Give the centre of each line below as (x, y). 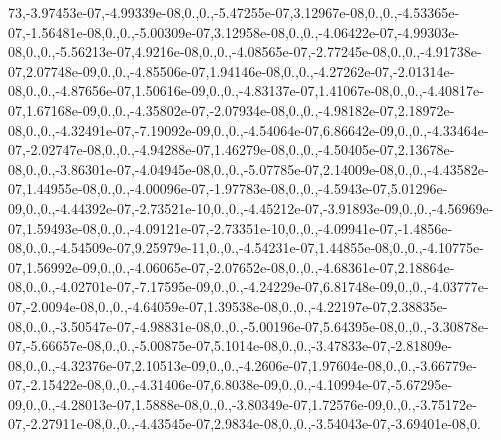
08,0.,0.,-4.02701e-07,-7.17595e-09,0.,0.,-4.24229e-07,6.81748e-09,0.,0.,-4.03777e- (248, 286)
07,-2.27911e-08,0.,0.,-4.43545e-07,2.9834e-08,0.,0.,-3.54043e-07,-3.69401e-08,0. (244, 423)
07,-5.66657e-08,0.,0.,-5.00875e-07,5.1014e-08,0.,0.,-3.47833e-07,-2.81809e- (230, 345)
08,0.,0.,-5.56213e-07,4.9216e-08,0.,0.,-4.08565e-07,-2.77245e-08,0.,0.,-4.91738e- (245, 51)
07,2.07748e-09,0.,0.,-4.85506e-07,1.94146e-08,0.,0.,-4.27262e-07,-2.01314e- (231, 70)
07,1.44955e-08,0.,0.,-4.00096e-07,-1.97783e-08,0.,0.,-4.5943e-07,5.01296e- (228, 188)
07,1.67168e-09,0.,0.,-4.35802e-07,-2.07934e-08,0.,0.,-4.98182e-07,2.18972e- (231, 109)
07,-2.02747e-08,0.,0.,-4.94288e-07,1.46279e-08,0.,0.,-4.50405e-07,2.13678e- (231, 149)
